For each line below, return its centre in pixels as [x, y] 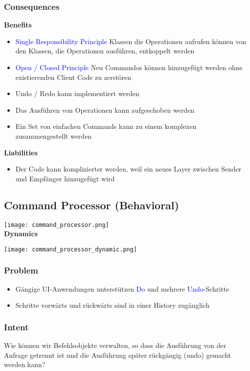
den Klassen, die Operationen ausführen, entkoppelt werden [105, 51]
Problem [21, 270]
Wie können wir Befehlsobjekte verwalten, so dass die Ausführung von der [115, 345]
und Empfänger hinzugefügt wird [65, 178]
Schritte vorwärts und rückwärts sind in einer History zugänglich [113, 305]
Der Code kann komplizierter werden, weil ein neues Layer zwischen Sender [128, 169]
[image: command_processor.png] [57, 225]
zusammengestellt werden [54, 136]
